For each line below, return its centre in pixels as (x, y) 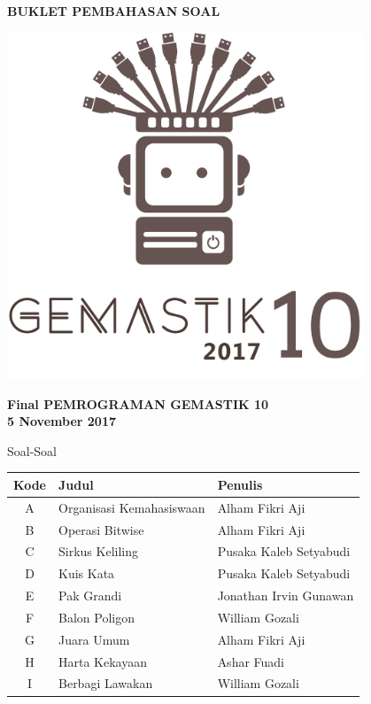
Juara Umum (94, 639)
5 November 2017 (62, 421)
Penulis (240, 484)
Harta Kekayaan (103, 661)
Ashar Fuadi (251, 661)
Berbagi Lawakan (106, 683)
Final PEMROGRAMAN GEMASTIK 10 (138, 403)
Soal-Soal (32, 450)
